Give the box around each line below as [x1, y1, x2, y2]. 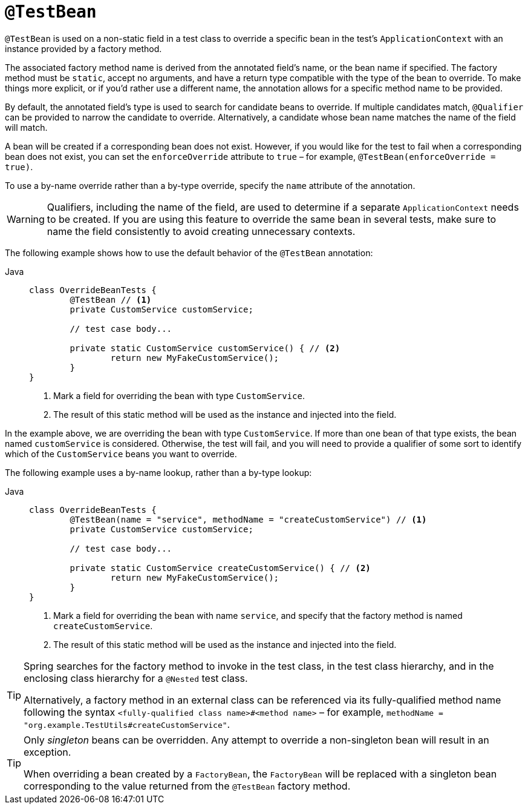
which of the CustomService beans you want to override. [5, 448, 237, 459]
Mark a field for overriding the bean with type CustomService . [53, 390, 305, 401]
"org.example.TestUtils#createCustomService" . [24, 718, 230, 730]
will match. [5, 122, 48, 133]
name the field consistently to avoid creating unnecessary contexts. [47, 225, 356, 237]
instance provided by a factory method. [5, 43, 162, 54]
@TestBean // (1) [70, 294, 152, 305]
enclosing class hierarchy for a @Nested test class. [24, 672, 248, 684]
